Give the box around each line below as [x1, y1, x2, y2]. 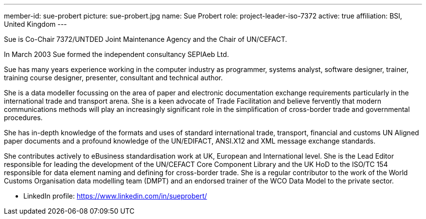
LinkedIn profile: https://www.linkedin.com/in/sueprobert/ [23, 192, 207, 200]
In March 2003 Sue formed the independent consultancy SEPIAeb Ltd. [4, 50, 229, 58]
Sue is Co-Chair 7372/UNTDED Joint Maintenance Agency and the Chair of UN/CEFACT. [4, 35, 287, 43]
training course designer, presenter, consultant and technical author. [4, 73, 223, 82]
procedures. [4, 113, 43, 122]
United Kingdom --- [4, 20, 67, 28]
